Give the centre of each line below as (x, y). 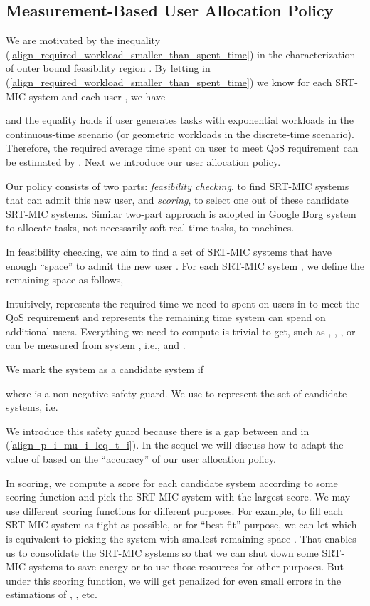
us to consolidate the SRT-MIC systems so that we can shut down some (162, 552)
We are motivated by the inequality (83, 40)
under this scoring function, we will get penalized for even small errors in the (174, 580)
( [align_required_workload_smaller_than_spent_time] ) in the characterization (181, 54)
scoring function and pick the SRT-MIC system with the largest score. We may (178, 497)
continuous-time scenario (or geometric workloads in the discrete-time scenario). (180, 134)
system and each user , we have (97, 96)
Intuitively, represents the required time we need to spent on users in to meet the (183, 303)
